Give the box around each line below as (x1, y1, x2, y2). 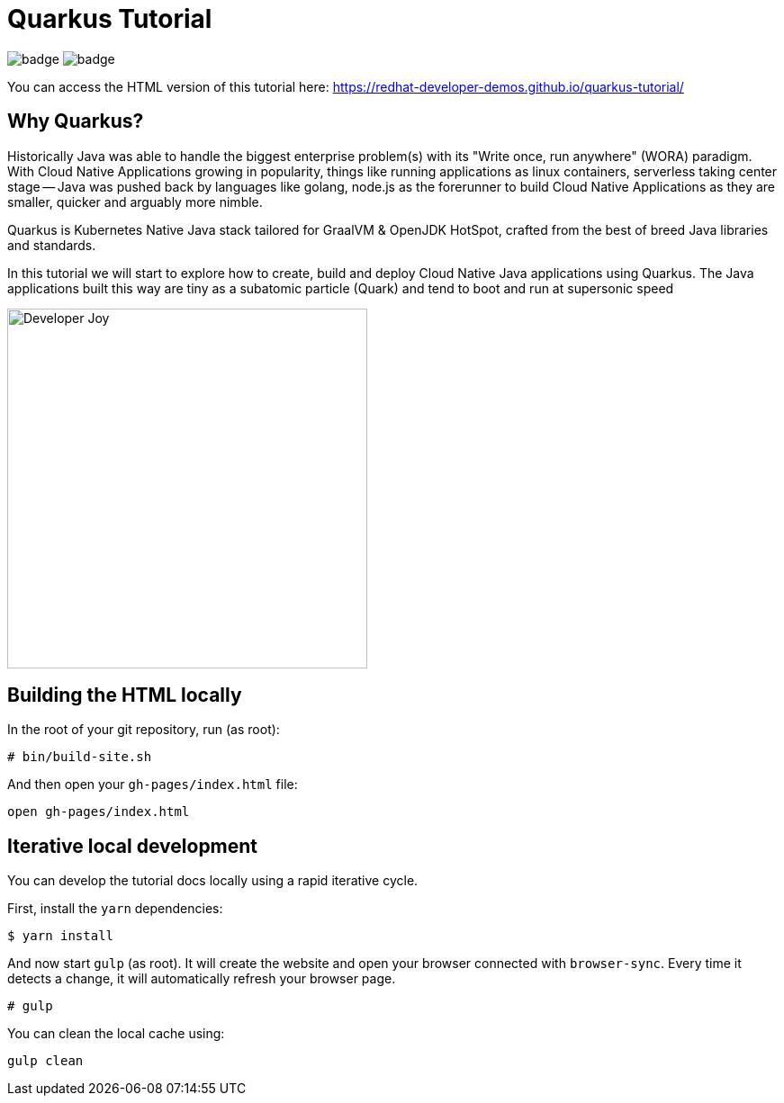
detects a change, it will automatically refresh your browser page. (7, 971, 396, 987)
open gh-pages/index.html (7, 804, 190, 820)
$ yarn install (7, 928, 114, 944)
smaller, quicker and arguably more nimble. (7, 193, 263, 210)
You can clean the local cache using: (7, 1026, 225, 1042)
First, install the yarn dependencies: (7, 901, 223, 917)
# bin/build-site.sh (7, 749, 152, 765)
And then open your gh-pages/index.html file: (7, 776, 298, 793)
